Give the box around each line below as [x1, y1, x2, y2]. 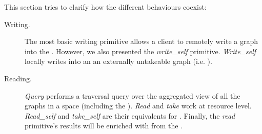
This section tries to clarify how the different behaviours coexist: [4, 2, 207, 12]
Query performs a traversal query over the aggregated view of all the [25, 90, 240, 101]
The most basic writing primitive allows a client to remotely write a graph [25, 36, 258, 47]
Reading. [4, 73, 32, 83]
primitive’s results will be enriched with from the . [25, 120, 183, 131]
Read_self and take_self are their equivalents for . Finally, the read [25, 110, 235, 121]
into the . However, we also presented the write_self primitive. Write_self [25, 46, 256, 56]
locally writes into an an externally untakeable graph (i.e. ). [25, 56, 212, 66]
